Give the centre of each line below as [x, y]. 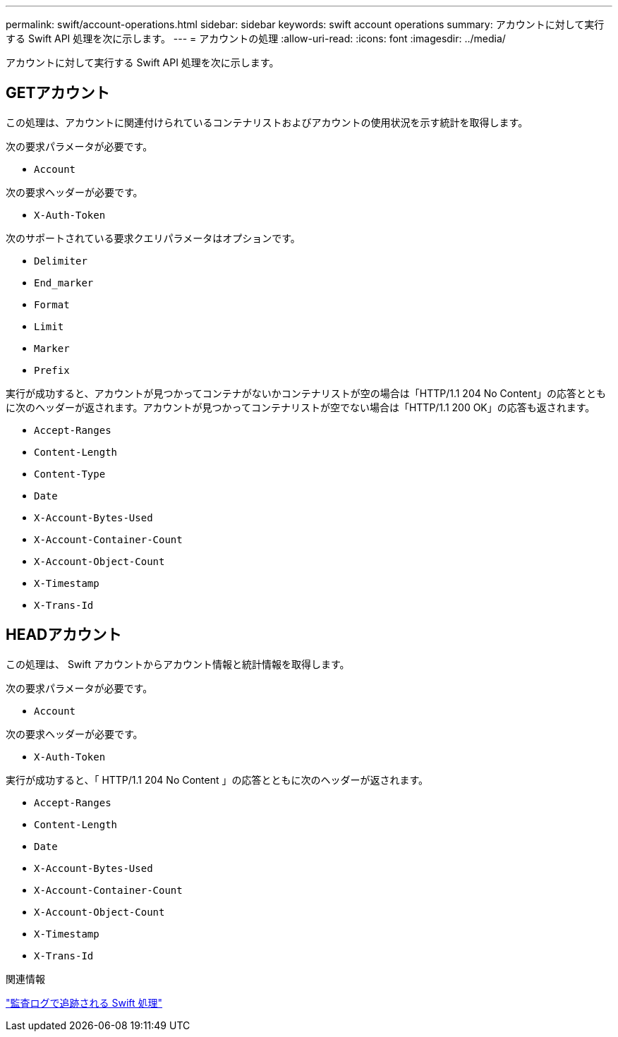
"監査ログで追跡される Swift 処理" [84, 1002]
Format [52, 304]
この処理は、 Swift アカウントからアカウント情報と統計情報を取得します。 [178, 664]
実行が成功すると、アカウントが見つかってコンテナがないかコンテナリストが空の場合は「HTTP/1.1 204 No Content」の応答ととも [306, 393]
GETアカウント [58, 93]
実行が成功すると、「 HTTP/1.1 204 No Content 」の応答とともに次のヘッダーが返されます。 [217, 780]
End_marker [64, 283]
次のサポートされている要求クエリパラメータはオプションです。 [153, 238]
